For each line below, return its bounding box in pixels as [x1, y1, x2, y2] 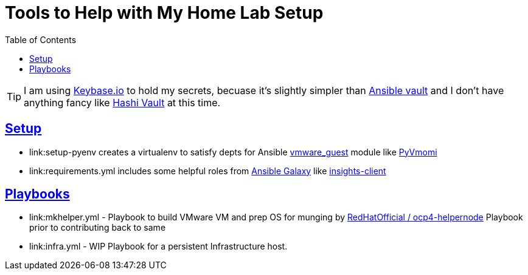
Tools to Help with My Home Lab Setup [5, 2, 324, 23]
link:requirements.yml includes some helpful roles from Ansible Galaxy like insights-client [29, 165, 386, 176]
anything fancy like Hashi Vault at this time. [24, 96, 221, 109]
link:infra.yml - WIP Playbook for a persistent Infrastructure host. [29, 241, 288, 252]
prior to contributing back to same [29, 222, 166, 233]
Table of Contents [5, 34, 77, 45]
